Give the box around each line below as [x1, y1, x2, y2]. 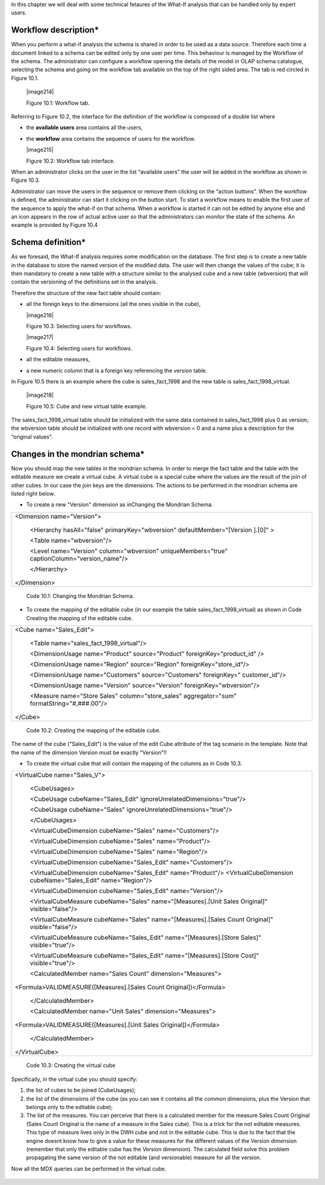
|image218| [26, 391, 54, 399]
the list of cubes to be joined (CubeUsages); [26, 1087, 136, 1094]
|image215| [26, 146, 54, 154]
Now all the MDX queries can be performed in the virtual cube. [11, 1165, 167, 1172]
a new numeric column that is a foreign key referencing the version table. [26, 367, 208, 374]
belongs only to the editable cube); [26, 1104, 113, 1111]
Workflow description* [11, 25, 99, 36]
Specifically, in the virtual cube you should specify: [11, 1075, 138, 1083]
